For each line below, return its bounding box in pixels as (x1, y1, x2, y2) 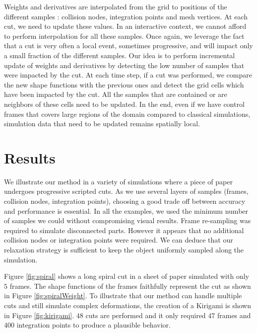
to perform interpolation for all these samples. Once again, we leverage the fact (4, 30, 245, 41)
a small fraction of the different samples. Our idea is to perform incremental (4, 50, 235, 60)
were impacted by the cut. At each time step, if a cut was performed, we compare (4, 70, 252, 80)
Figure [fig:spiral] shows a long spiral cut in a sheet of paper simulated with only (4, 271, 249, 281)
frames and (217, 310, 251, 320)
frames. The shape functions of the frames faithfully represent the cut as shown (9, 280, 251, 291)
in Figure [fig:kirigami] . (4, 310, 74, 320)
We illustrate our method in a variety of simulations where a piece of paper (4, 176, 233, 186)
